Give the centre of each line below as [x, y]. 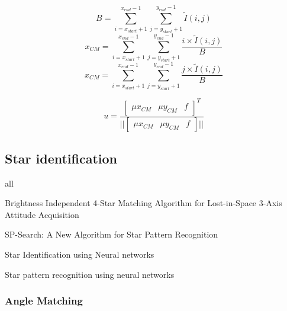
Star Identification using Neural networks [80, 254]
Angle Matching [44, 301]
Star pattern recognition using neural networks [90, 274]
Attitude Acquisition [42, 214]
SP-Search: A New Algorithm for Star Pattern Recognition [112, 234]
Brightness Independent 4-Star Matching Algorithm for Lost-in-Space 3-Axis [143, 203]
